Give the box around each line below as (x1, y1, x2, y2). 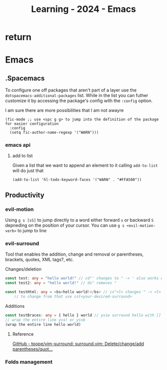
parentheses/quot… (12, 346, 53, 352)
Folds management (5, 358, 53, 365)
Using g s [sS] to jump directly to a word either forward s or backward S (5, 217, 154, 223)
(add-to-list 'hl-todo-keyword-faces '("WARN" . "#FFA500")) (12, 178, 142, 183)
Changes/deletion (5, 266, 42, 272)
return (5, 31, 32, 43)
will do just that (12, 168, 44, 174)
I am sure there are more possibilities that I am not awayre (5, 107, 124, 113)
